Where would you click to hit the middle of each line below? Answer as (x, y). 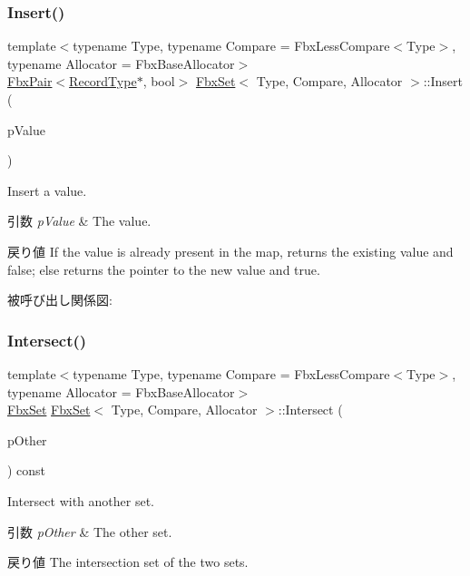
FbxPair (30, 81)
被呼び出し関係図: (60, 300)
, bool (159, 81)
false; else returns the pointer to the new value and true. (164, 269)
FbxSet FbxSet (49, 410)
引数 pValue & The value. (79, 221)
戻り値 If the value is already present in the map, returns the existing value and (230, 251)
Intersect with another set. (81, 500)
